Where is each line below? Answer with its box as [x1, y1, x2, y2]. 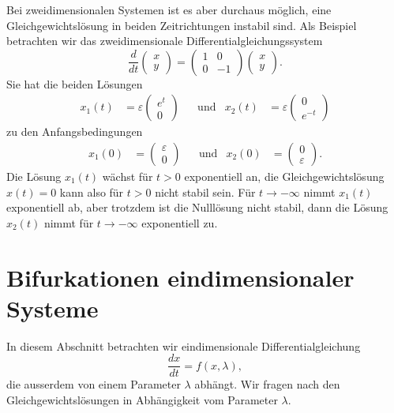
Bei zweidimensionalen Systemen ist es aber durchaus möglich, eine [6, 2, 332, 17]
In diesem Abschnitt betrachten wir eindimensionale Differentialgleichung [6, 337, 361, 354]
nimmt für [43, 214, 94, 231]
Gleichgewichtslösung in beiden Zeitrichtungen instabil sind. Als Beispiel [6, 17, 357, 33]
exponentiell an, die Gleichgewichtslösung [184, 168, 385, 185]
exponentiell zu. [141, 214, 218, 231]
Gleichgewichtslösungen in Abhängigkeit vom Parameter [6, 391, 278, 407]
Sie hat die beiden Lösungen [6, 75, 143, 92]
